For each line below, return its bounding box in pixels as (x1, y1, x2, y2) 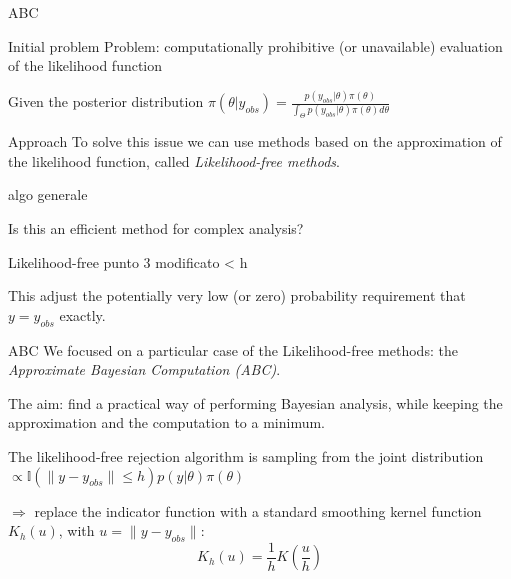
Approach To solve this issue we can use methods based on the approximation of (8, 131, 502, 152)
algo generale (8, 184, 88, 205)
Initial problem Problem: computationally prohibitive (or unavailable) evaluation (8, 35, 503, 56)
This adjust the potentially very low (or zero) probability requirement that (8, 285, 466, 306)
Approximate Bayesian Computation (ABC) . (8, 359, 281, 380)
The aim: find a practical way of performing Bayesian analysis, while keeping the (8, 392, 503, 413)
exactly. (59, 304, 106, 325)
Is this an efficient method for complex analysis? (8, 218, 304, 239)
